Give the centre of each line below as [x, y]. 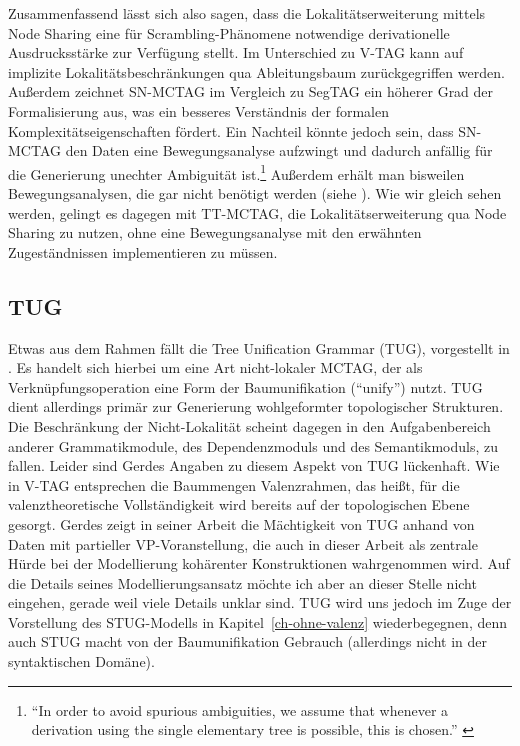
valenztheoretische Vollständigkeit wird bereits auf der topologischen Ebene [239, 504]
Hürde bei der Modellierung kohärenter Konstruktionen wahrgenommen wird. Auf [259, 563]
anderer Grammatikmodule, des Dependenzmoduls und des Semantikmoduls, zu [253, 445]
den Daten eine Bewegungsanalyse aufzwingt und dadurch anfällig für [279, 150]
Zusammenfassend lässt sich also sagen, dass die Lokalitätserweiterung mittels [247, 13]
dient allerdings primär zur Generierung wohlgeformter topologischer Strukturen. [256, 406]
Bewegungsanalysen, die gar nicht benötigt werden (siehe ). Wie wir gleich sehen [255, 193]
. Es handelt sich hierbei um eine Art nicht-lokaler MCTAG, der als [215, 367]
